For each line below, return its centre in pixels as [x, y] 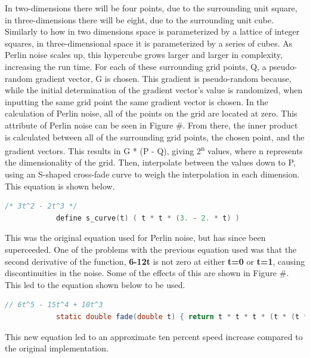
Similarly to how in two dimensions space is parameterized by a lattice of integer [152, 31]
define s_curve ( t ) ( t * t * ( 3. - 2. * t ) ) [148, 218]
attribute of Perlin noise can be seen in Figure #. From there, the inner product [151, 125]
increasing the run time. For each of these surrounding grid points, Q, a [136, 66]
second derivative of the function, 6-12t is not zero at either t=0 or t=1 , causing [155, 261]
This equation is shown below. [60, 186]
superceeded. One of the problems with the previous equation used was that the [151, 249]
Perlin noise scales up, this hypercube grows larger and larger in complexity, [144, 55]
